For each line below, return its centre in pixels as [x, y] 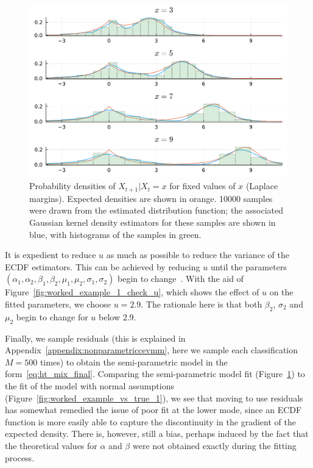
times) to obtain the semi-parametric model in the [134, 362]
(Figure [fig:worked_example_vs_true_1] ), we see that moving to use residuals [154, 398]
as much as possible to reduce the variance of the [198, 255]
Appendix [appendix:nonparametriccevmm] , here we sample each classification [152, 350]
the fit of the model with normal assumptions [90, 385]
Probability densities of [72, 186]
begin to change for [52, 316]
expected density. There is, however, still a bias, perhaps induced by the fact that [157, 434]
